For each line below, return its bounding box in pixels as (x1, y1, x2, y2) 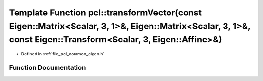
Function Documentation (9, 63, 86, 72)
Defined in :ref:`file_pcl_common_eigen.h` (21, 51, 105, 57)
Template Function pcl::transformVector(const (9, 7, 202, 18)
